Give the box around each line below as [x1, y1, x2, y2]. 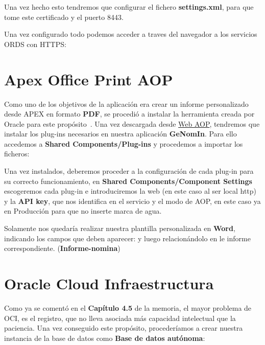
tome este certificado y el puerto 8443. [4, 11, 124, 22]
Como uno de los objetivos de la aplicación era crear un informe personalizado [4, 98, 249, 109]
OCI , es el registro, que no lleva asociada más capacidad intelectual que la [4, 312, 236, 323]
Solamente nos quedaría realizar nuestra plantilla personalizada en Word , [4, 223, 235, 234]
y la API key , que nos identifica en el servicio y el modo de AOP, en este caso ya [4, 195, 261, 206]
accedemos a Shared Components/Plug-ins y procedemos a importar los [4, 138, 243, 149]
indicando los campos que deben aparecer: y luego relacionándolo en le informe [4, 233, 251, 243]
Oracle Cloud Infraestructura [4, 273, 214, 293]
